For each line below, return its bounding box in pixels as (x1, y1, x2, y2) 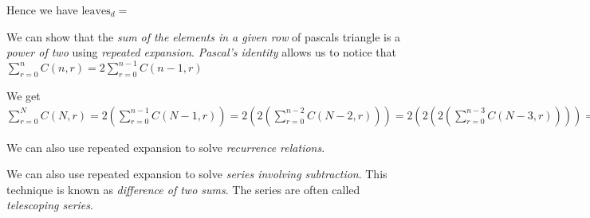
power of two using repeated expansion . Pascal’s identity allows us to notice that (6, 44, 396, 60)
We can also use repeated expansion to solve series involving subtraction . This (6, 165, 387, 182)
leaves (81, 6, 111, 17)
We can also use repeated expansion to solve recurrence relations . (6, 138, 325, 155)
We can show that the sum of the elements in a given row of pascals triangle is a (6, 28, 401, 45)
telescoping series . (6, 197, 93, 213)
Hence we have (6, 2, 78, 18)
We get (6, 88, 41, 104)
